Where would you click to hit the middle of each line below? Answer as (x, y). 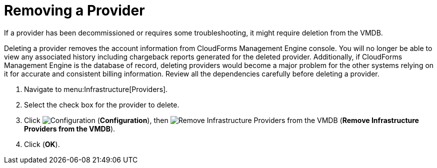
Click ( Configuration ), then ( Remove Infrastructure (221, 120)
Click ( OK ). (42, 144)
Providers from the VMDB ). (70, 128)
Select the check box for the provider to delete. (102, 104)
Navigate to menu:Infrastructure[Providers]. (96, 89)
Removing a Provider (74, 10)
